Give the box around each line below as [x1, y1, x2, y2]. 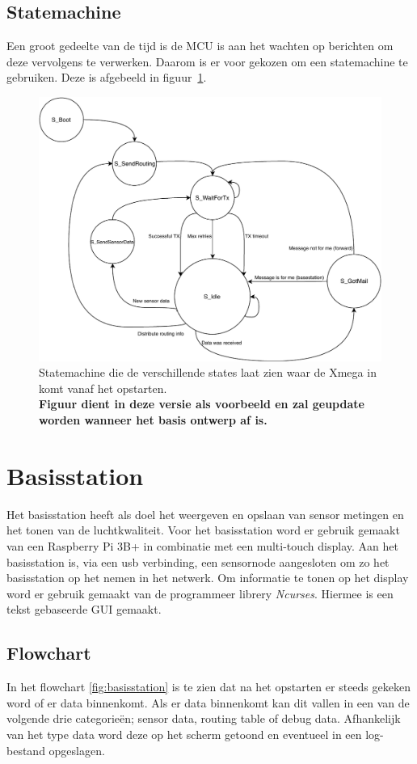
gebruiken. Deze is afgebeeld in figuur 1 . [6, 69, 207, 86]
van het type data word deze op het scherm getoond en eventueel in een [6, 725, 362, 742]
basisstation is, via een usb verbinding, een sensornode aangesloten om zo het [6, 553, 390, 570]
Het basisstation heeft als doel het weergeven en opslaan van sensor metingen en [6, 505, 404, 522]
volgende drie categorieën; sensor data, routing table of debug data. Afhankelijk [6, 710, 401, 727]
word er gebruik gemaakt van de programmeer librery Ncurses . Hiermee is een [6, 585, 394, 601]
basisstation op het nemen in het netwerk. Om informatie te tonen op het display [6, 569, 409, 586]
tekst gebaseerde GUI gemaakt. [6, 601, 162, 618]
